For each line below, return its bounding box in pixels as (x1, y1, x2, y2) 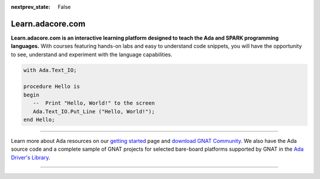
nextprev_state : (11, 4, 50, 10)
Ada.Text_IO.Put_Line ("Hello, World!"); (33, 108, 155, 115)
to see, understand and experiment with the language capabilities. (11, 51, 172, 58)
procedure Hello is (23, 83, 80, 90)
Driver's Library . (11, 154, 50, 161)
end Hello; (23, 116, 55, 123)
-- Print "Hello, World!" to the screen (33, 100, 155, 106)
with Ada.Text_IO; (23, 67, 77, 73)
